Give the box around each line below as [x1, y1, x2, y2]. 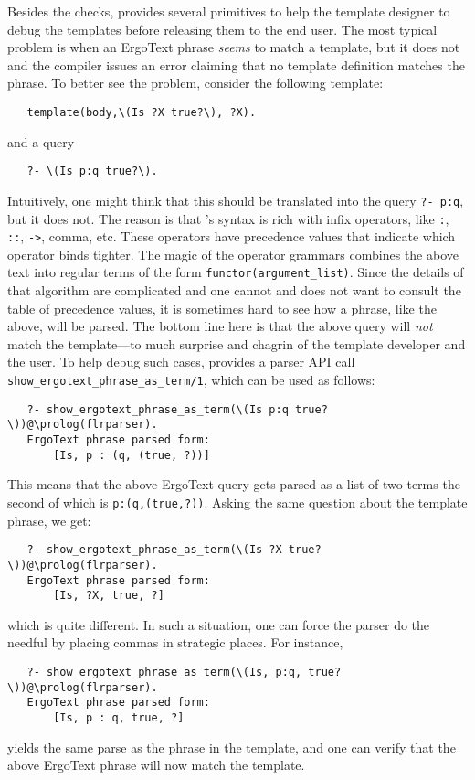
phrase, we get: [7, 510, 91, 529]
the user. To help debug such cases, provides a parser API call [7, 352, 355, 371]
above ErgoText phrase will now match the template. [7, 755, 305, 775]
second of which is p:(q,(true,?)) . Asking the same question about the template [7, 492, 468, 511]
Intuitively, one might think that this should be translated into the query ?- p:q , [7, 190, 464, 209]
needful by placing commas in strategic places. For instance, [7, 633, 343, 652]
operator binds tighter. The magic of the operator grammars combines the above [7, 244, 459, 263]
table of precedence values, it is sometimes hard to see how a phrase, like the [7, 298, 437, 317]
